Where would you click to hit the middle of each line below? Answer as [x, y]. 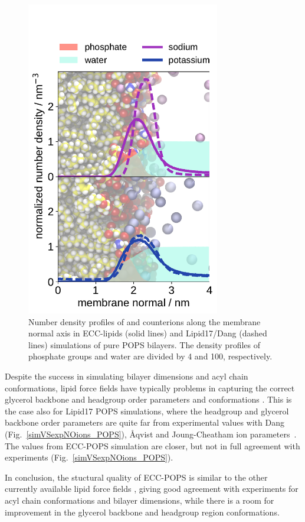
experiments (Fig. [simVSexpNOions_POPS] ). [89, 457]
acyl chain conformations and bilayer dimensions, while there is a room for [140, 500]
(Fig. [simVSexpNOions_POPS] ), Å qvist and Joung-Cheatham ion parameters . [151, 434]
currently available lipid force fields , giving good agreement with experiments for [152, 489]
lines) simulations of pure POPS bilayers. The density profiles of [144, 344]
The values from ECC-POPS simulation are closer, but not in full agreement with [152, 445]
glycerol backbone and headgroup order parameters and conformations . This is [148, 399]
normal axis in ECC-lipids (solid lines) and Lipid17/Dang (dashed [148, 333]
